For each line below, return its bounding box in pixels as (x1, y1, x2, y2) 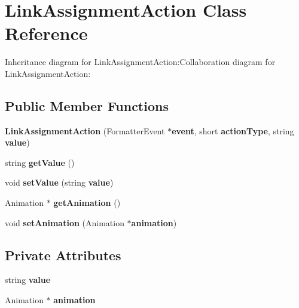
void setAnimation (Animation (5, 216, 124, 229)
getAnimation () (53, 196, 121, 209)
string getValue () (5, 156, 75, 168)
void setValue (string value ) (5, 176, 114, 189)
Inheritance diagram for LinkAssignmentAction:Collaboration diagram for (5, 56, 276, 68)
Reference (5, 21, 88, 45)
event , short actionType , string (172, 124, 294, 137)
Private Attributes (5, 245, 121, 264)
